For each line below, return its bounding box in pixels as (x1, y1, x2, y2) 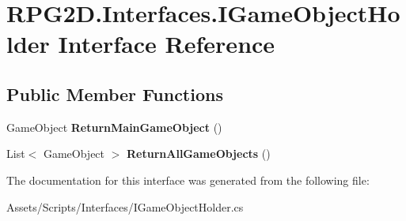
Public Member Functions (6, 81, 223, 106)
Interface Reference (58, 28, 275, 60)
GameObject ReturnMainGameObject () (6, 118, 222, 135)
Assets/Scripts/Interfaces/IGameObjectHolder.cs (6, 198, 244, 215)
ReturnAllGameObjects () (127, 145, 271, 162)
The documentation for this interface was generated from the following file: (6, 171, 370, 188)
